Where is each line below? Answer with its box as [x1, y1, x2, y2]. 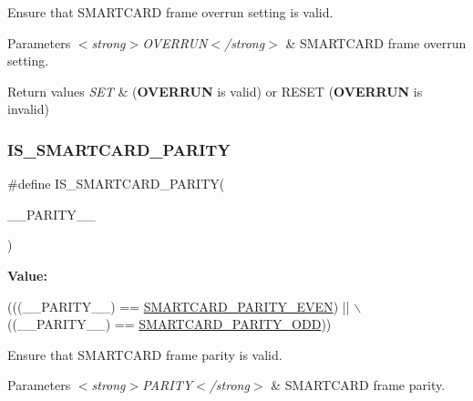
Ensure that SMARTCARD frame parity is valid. [7, 344, 283, 364]
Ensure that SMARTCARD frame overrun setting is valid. [7, 3, 334, 21]
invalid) [7, 99, 49, 118]
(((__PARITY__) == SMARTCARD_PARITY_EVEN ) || [7, 296, 350, 315]
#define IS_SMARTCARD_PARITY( [7, 174, 225, 193]
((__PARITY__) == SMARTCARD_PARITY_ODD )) [7, 314, 332, 334]
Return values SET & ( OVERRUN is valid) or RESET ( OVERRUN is [7, 81, 423, 100]
